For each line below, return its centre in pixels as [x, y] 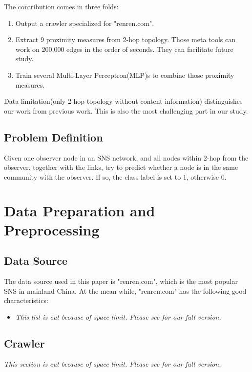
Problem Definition [53, 137]
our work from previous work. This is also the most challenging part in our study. [126, 110]
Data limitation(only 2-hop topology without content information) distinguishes [123, 101]
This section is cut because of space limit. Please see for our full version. [113, 363]
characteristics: [26, 300]
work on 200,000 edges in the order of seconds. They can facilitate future [124, 49]
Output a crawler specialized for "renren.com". [85, 23]
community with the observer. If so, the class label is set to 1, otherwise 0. [115, 176]
